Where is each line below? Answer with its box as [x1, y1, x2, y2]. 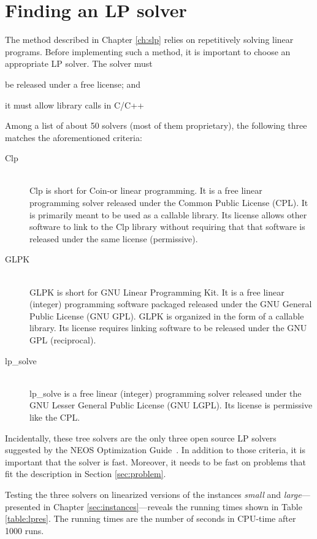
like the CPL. [29, 410, 80, 423]
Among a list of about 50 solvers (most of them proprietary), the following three [5, 119, 307, 132]
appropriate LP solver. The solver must [5, 57, 153, 70]
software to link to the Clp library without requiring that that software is [29, 220, 305, 233]
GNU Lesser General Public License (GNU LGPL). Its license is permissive [29, 399, 313, 411]
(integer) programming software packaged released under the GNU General [29, 297, 312, 310]
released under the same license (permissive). [29, 232, 198, 245]
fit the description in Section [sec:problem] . [5, 467, 166, 480]
